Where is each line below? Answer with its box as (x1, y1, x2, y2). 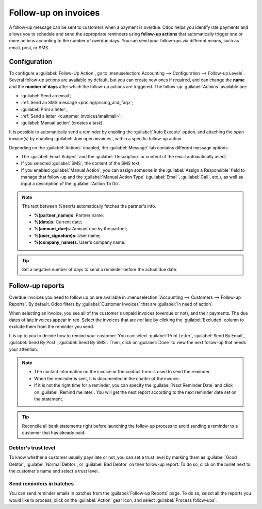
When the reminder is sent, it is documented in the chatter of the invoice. (34, 375, 180, 382)
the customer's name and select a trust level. (9, 468, 99, 474)
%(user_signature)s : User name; (34, 233, 101, 238)
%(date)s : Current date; (34, 219, 82, 225)
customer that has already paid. (22, 430, 86, 436)
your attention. (9, 346, 38, 352)
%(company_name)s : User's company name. (34, 239, 126, 245)
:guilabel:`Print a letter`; (21, 106, 68, 112)
